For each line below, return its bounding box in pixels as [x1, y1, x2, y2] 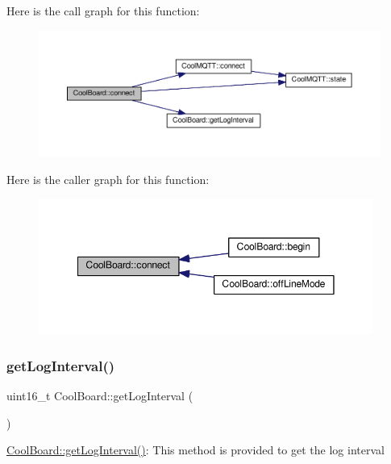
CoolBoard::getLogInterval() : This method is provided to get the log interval [6, 441, 385, 458]
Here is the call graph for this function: [6, 2, 200, 19]
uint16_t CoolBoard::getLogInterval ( [6, 387, 193, 404]
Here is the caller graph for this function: [6, 170, 210, 187]
